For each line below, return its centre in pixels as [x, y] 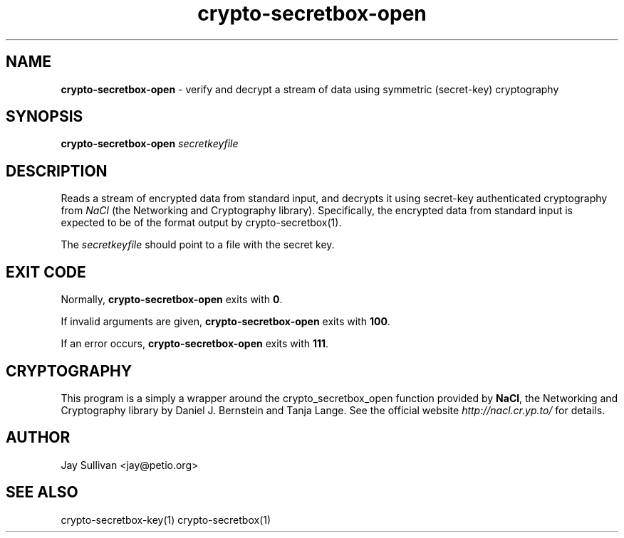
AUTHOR [38, 438]
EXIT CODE [46, 272]
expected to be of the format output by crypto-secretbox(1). [201, 223]
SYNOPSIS [45, 117]
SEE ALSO [42, 492]
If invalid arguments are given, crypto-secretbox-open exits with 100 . [225, 322]
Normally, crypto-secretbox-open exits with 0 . [172, 300]
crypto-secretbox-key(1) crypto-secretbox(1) [166, 519]
